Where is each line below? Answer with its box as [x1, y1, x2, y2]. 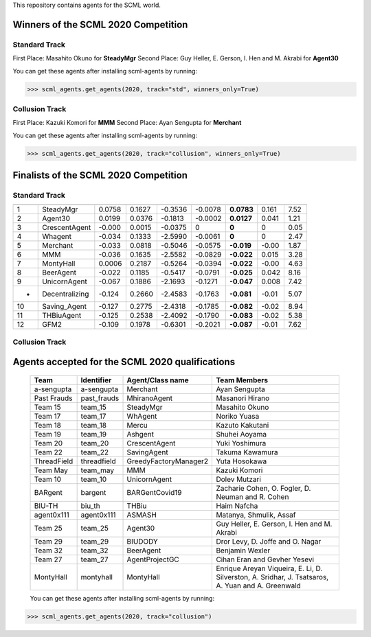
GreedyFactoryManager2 [126, 456, 209, 466]
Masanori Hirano [216, 393, 270, 403]
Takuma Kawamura [216, 447, 278, 456]
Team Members [216, 375, 269, 384]
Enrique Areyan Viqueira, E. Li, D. [216, 564, 323, 573]
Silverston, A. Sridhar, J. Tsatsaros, [216, 572, 329, 581]
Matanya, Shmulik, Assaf [216, 510, 296, 520]
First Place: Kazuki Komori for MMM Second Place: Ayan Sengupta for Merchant [12, 119, 242, 127]
